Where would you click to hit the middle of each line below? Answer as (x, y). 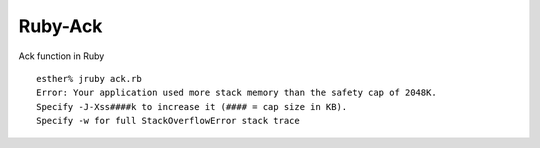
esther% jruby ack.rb (89, 78)
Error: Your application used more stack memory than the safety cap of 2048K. (236, 93)
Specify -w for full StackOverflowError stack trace (168, 121)
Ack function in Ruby (61, 56)
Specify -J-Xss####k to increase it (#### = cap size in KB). (192, 106)
